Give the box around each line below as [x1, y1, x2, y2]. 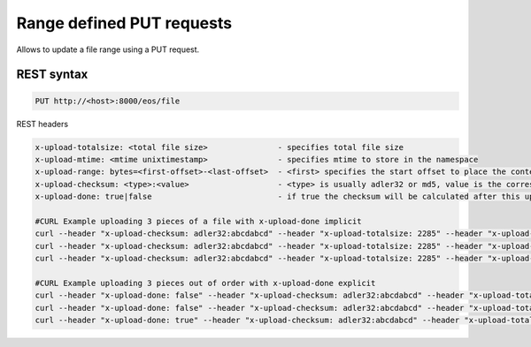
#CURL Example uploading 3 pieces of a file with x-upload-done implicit [35, 216, 362, 226]
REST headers [16, 118, 69, 129]
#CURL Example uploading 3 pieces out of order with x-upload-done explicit [35, 278, 376, 288]
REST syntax [16, 67, 88, 82]
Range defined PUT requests [16, 13, 233, 33]
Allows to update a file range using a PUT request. [16, 44, 200, 55]
